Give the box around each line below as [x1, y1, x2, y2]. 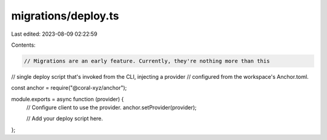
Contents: [11, 41, 36, 48]
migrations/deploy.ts [11, 9, 119, 22]
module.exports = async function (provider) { [11, 95, 124, 102]
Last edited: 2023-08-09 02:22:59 [11, 30, 97, 38]
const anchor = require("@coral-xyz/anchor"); [11, 84, 127, 92]
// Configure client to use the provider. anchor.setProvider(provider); [26, 104, 197, 112]
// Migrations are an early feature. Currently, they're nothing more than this [24, 58, 270, 64]
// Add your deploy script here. [26, 115, 103, 122]
